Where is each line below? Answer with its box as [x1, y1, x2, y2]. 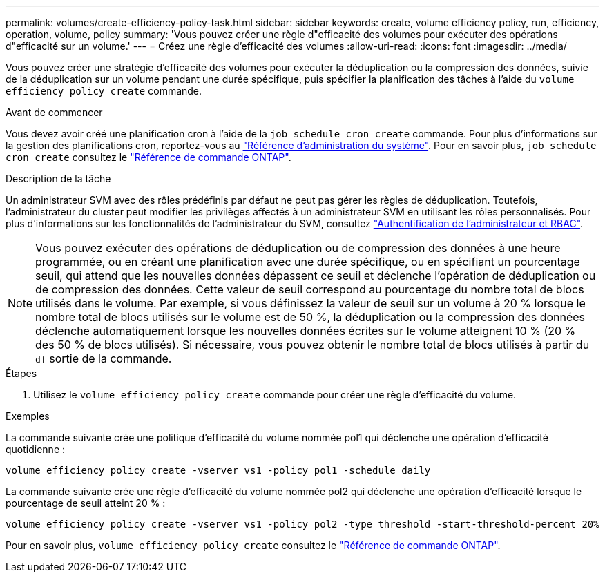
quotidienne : [6, 443, 66, 455]
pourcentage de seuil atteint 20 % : [6, 497, 166, 509]
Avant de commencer [6, 106, 103, 118]
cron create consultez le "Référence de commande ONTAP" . [6, 151, 291, 163]
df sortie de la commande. [35, 351, 172, 365]
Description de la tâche [6, 173, 111, 184]
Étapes [6, 367, 37, 379]
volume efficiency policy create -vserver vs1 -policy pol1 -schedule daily [6, 465, 431, 476]
